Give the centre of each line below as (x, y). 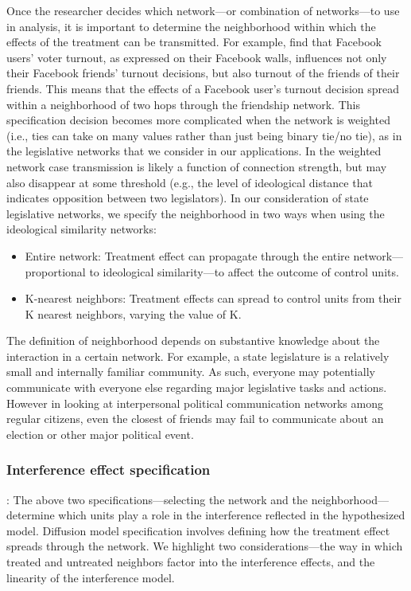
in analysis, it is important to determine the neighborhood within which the (191, 26)
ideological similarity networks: (81, 229)
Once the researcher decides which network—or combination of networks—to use (203, 10)
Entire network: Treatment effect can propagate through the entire (187, 255)
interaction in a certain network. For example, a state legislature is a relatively (198, 356)
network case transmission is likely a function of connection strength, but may (197, 166)
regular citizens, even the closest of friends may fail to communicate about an (195, 419)
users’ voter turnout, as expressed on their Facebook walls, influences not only (197, 57)
